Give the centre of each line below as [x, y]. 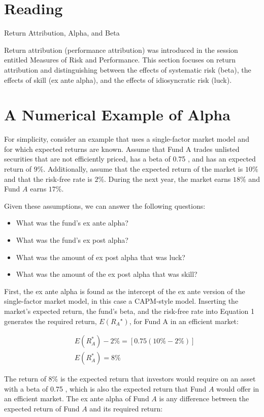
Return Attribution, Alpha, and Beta [62, 33]
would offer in [238, 388]
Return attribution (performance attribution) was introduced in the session [121, 50]
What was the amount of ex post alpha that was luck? [101, 257]
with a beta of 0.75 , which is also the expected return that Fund [105, 388]
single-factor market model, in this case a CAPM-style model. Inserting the [121, 301]
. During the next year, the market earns [168, 179]
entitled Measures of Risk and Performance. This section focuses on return [120, 60]
